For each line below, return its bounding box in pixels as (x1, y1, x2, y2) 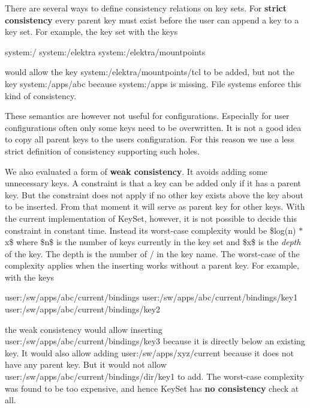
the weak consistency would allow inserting (5, 323, 162, 335)
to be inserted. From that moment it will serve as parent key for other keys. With (5, 200, 305, 213)
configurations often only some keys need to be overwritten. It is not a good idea (5, 121, 302, 133)
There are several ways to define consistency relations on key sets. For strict (5, 2, 287, 14)
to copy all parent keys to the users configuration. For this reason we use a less (5, 133, 294, 145)
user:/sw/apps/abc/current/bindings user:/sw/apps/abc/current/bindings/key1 (5, 291, 298, 303)
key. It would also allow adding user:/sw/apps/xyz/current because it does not (5, 346, 294, 359)
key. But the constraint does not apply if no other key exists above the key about (5, 188, 303, 201)
